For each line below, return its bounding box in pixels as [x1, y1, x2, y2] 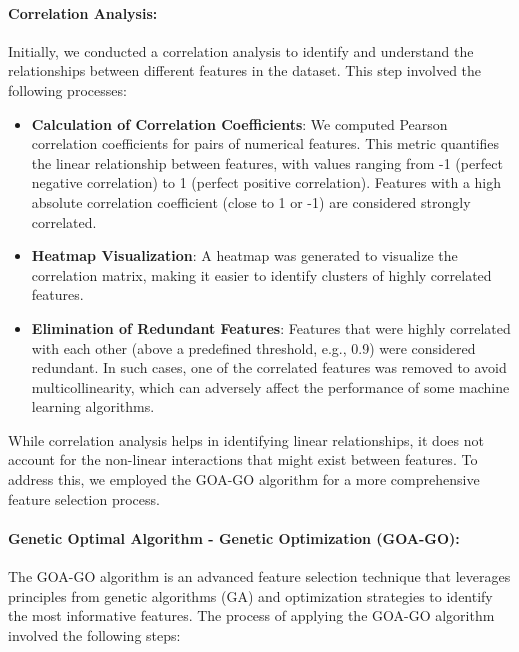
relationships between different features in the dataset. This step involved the [8, 60, 482, 81]
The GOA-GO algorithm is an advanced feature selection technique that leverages [8, 566, 511, 587]
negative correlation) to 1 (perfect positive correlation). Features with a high [31, 172, 502, 193]
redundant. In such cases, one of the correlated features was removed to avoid [31, 357, 507, 378]
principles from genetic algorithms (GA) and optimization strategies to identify [8, 585, 493, 606]
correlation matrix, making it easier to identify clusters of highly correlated [31, 264, 492, 285]
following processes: [8, 79, 127, 100]
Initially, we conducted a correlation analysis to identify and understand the [8, 40, 474, 61]
